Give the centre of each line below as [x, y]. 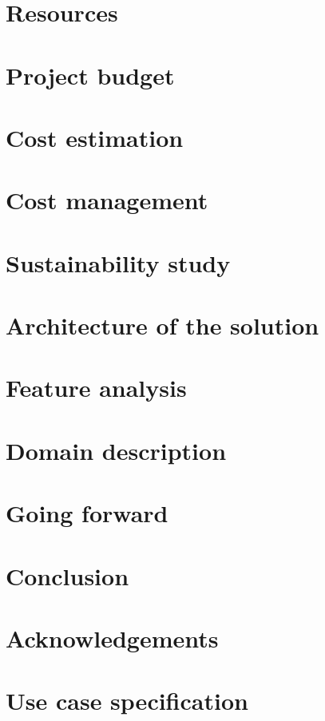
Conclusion [67, 575]
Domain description [116, 450]
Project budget [90, 75]
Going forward [87, 513]
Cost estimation [95, 137]
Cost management [107, 200]
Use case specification [127, 701]
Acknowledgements [112, 638]
